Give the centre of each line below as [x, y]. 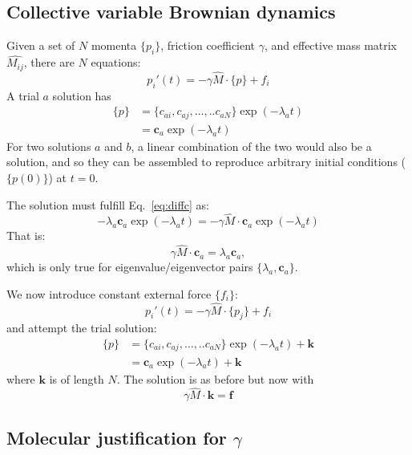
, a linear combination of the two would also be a [251, 146]
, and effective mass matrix [331, 45]
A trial [23, 95]
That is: [26, 236]
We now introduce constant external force [109, 293]
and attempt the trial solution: [82, 328]
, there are [49, 62]
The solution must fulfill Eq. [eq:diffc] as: [108, 204]
